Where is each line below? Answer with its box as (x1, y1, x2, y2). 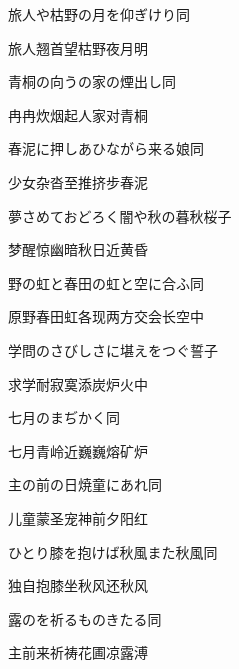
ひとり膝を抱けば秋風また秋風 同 (8, 541, 218, 562)
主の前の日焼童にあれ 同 (8, 474, 162, 495)
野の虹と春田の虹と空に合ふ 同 (8, 272, 204, 293)
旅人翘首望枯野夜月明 (8, 37, 148, 58)
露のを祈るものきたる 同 (8, 608, 162, 629)
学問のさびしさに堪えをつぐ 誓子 (8, 339, 218, 360)
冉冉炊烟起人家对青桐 (8, 104, 148, 125)
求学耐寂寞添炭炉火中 (8, 373, 148, 394)
